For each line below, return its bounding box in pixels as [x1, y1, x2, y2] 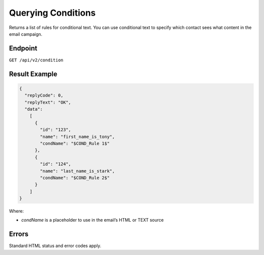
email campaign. [9, 31, 43, 37]
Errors [9, 230, 29, 238]
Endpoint [9, 44, 38, 52]
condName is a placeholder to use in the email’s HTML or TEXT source [21, 217, 164, 223]
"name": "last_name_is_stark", [40, 168, 115, 174]
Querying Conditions [9, 7, 96, 18]
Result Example [9, 70, 58, 78]
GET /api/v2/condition [9, 57, 64, 63]
